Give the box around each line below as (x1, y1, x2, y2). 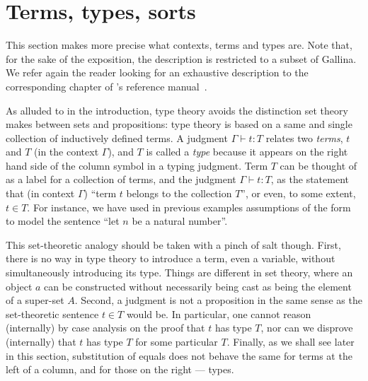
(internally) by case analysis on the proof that (6, 320, 205, 335)
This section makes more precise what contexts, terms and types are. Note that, (6, 37, 352, 52)
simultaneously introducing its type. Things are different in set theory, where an (6, 265, 353, 280)
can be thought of (280, 158, 357, 172)
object (6, 279, 33, 293)
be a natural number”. (132, 213, 228, 228)
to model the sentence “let (6, 213, 120, 228)
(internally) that (6, 334, 76, 348)
